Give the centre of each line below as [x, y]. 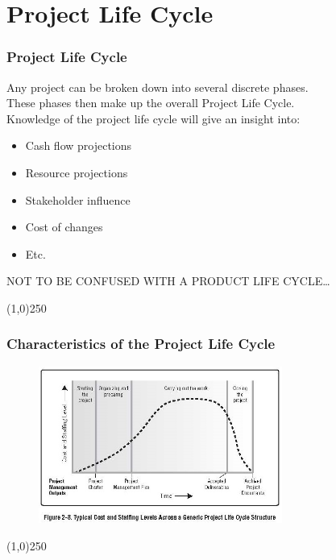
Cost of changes [64, 227]
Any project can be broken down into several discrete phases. [158, 87]
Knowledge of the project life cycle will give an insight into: [153, 118]
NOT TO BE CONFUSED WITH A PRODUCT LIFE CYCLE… [168, 281]
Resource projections [77, 172]
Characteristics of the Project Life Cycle [141, 344]
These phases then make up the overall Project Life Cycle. [151, 103]
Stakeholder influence [78, 199]
